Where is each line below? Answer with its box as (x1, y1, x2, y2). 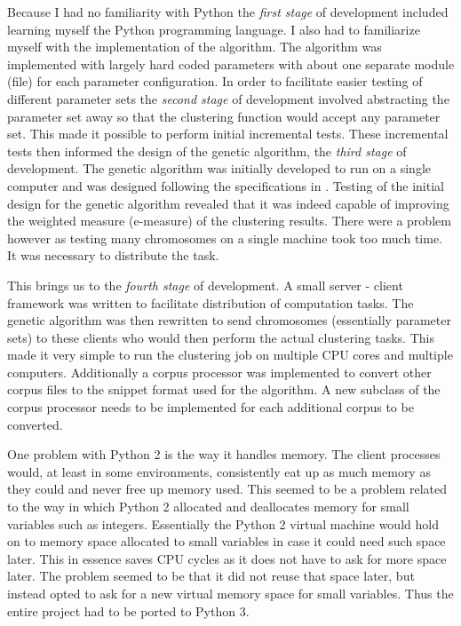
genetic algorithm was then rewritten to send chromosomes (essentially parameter (7, 311, 451, 329)
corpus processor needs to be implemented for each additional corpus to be (7, 398, 414, 416)
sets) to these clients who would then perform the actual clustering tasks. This (7, 328, 434, 346)
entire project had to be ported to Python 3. (7, 601, 250, 620)
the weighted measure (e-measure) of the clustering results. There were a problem (7, 211, 451, 230)
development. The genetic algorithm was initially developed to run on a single (7, 159, 432, 178)
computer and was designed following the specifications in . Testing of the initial (7, 176, 444, 194)
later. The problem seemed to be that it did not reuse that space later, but (7, 567, 415, 585)
